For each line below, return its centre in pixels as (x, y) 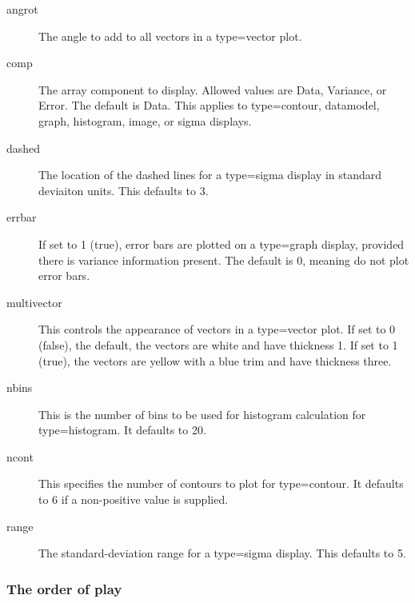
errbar (22, 217)
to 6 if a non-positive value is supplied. (134, 499)
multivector (34, 302)
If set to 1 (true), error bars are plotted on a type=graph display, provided (221, 244)
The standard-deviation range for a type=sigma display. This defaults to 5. (222, 553)
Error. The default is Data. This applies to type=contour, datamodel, (209, 105)
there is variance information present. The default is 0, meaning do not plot (224, 260)
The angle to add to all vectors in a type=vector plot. (170, 36)
